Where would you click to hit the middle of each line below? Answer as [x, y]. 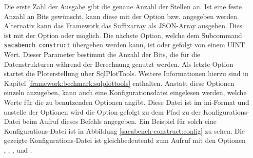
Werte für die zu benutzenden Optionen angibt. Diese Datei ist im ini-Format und [126, 102]
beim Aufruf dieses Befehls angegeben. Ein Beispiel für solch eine [119, 121]
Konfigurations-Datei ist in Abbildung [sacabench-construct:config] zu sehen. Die [125, 130]
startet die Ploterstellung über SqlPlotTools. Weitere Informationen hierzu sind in [126, 73]
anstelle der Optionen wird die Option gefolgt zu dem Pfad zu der [103, 111]
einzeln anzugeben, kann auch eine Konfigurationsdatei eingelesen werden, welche [125, 92]
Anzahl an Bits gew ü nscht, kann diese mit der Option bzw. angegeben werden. [122, 16]
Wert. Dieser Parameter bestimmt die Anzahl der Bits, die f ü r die [102, 54]
